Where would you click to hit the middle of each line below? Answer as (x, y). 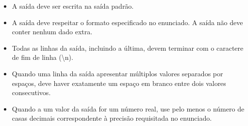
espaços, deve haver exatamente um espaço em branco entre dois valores (119, 83)
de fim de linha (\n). (42, 57)
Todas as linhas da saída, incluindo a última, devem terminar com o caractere (128, 48)
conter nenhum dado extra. (52, 32)
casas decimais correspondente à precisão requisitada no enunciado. (112, 118)
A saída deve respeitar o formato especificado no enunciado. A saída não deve (127, 22)
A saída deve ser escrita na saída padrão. (73, 6)
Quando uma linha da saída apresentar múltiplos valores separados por (117, 73)
